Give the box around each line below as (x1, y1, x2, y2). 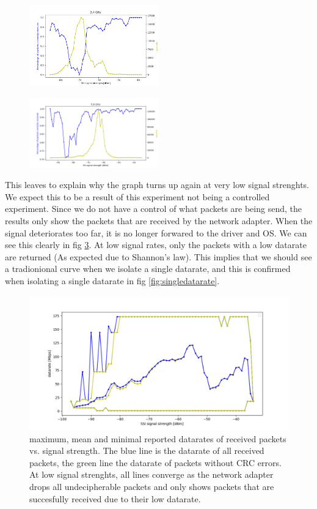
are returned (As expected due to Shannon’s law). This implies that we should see (5, 250, 312, 263)
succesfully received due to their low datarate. (29, 492, 201, 505)
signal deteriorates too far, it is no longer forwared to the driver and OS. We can (5, 226, 307, 239)
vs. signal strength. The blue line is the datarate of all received (29, 444, 264, 457)
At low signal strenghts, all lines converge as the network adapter (29, 468, 274, 481)
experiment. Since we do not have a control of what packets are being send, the (5, 202, 302, 215)
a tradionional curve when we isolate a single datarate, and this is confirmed (5, 262, 291, 275)
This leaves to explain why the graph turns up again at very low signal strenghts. (5, 178, 310, 191)
